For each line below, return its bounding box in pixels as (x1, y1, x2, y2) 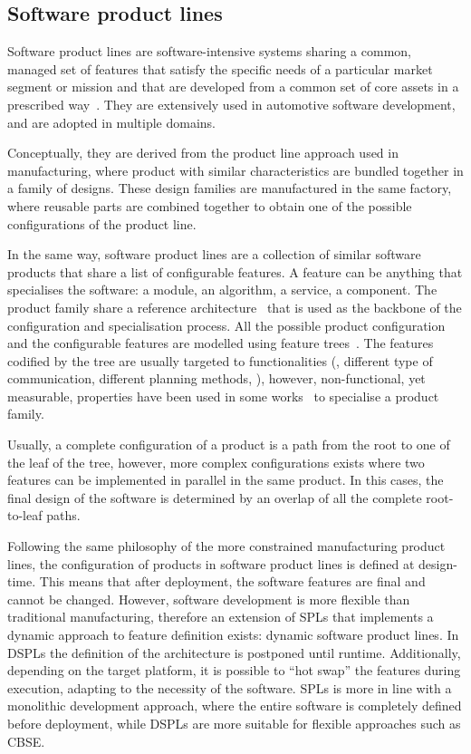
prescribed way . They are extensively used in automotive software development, (7, 94, 456, 113)
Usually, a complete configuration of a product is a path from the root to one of (7, 435, 450, 454)
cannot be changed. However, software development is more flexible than (7, 589, 410, 608)
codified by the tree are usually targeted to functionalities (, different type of (7, 351, 433, 370)
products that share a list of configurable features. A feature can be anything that (7, 262, 463, 281)
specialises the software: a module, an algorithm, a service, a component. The (7, 280, 437, 299)
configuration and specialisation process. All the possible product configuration (7, 315, 446, 334)
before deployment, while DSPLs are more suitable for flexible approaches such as (7, 713, 461, 732)
